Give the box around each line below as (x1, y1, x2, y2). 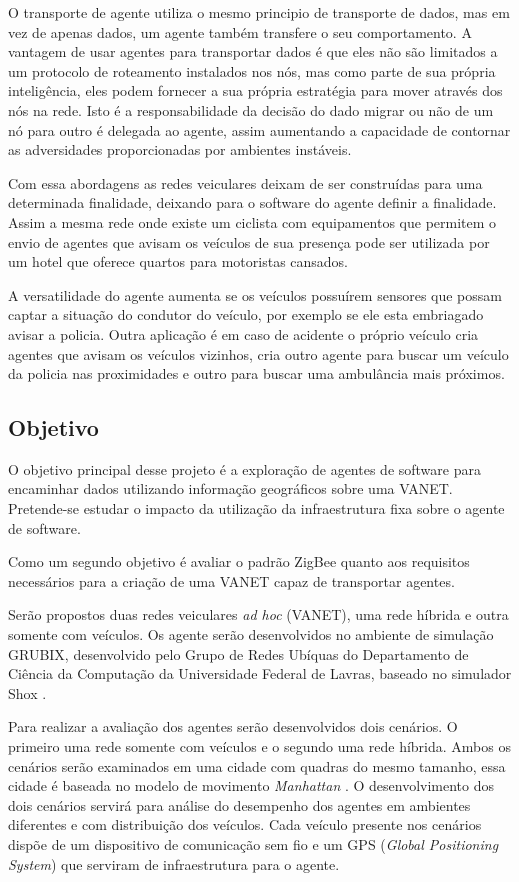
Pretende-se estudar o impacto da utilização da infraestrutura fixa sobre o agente (8, 498, 505, 519)
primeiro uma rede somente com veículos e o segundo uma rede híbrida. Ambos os (8, 736, 511, 757)
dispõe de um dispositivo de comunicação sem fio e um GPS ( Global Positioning (8, 833, 499, 854)
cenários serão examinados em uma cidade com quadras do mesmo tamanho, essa (8, 755, 506, 776)
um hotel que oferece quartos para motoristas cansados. (8, 251, 349, 272)
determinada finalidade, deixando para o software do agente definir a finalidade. (8, 192, 497, 213)
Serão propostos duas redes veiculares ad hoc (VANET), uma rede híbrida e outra (8, 604, 509, 625)
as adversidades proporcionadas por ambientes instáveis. (8, 139, 352, 160)
